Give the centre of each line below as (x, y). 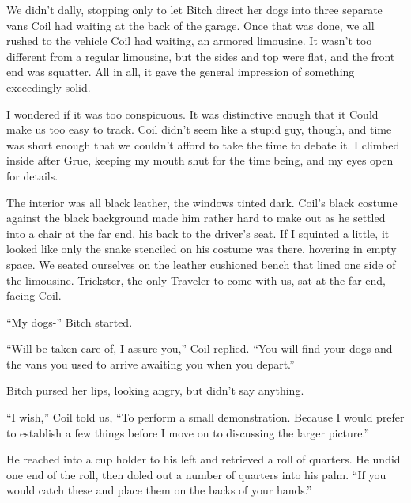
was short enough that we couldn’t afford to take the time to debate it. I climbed (203, 144)
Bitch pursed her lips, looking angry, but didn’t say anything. (155, 390)
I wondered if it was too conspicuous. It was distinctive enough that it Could (192, 113)
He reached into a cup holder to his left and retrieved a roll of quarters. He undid (204, 459)
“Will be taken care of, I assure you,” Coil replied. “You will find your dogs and (200, 348)
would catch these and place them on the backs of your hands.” (159, 490)
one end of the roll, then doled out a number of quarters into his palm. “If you (196, 474)
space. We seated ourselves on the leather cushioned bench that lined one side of (201, 264)
